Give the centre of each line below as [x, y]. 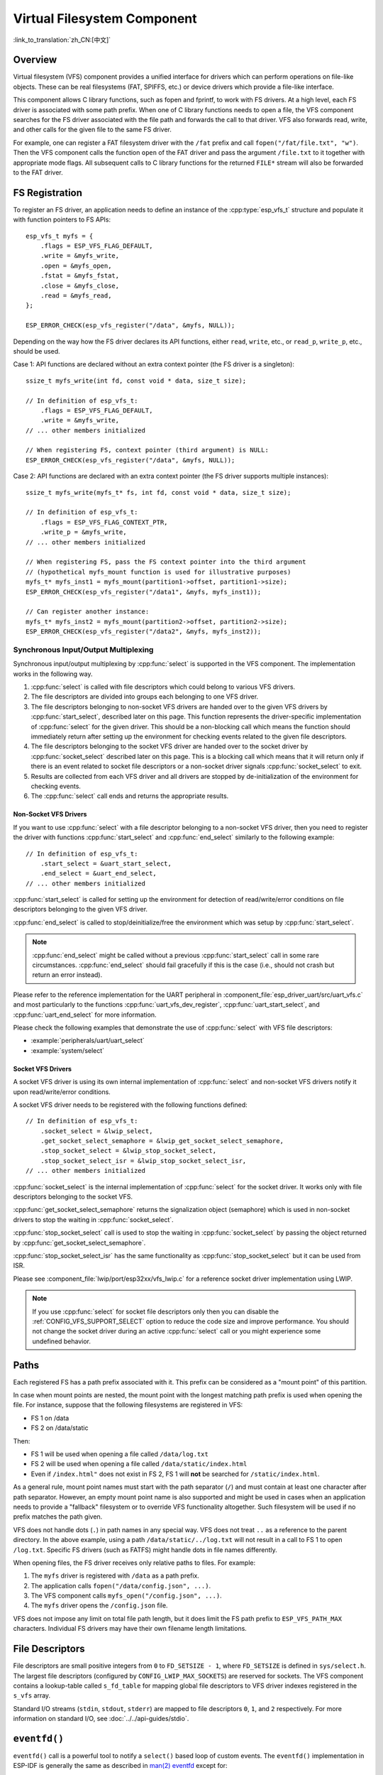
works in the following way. [53, 674]
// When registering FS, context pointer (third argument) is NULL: [147, 450]
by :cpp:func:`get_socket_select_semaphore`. [79, 1242]
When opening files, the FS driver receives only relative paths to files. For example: [134, 1563]
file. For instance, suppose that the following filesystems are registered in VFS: [128, 1405]
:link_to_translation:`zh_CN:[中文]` [62, 40]
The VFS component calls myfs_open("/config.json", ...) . [127, 1596]
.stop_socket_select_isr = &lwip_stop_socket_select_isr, [143, 1160]
